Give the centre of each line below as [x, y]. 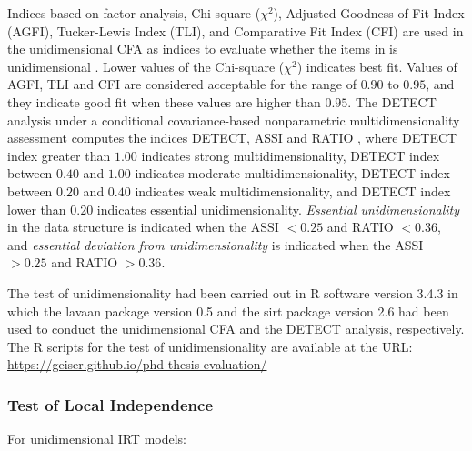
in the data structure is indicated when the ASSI [143, 227]
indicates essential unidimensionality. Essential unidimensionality [278, 209]
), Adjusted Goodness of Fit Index [369, 13]
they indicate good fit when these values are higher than [164, 101]
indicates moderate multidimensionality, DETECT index [292, 173]
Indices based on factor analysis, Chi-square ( [134, 13]
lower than [37, 209]
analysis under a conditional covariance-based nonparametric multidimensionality [234, 120]
